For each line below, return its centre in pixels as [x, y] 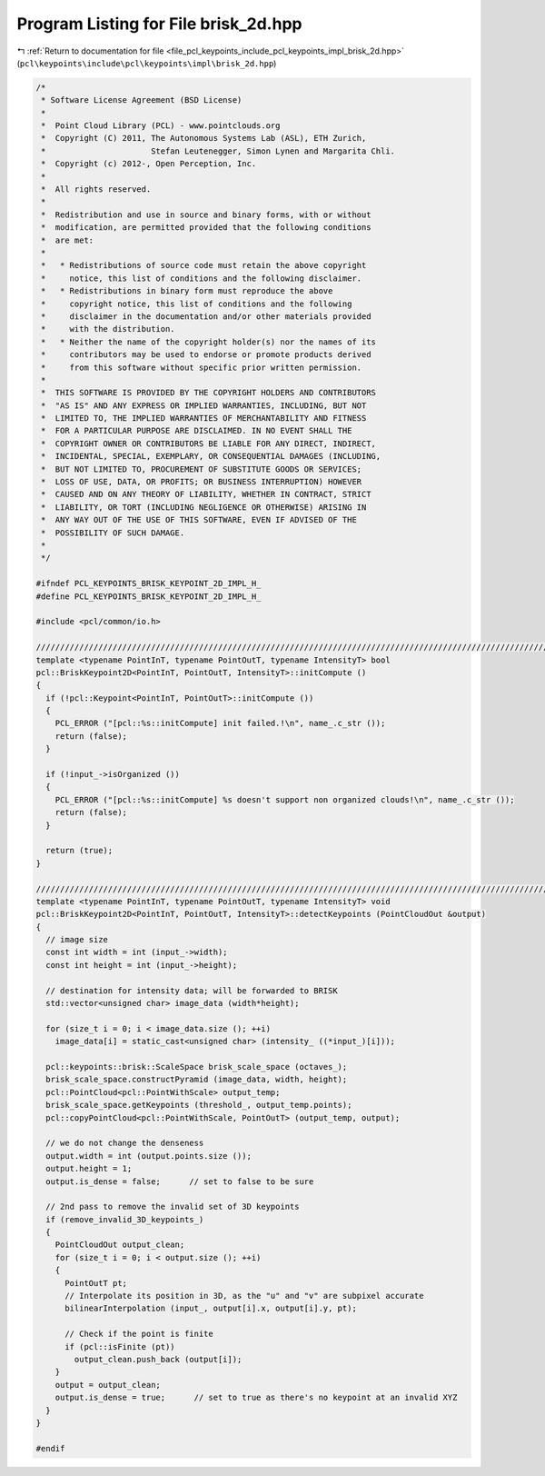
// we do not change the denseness [125, 1143]
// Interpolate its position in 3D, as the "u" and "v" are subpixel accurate [244, 1296]
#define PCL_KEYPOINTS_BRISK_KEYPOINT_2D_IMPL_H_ [149, 596]
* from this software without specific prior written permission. [202, 367]
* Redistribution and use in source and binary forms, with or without [206, 214]
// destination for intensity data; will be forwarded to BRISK [192, 990]
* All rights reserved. [96, 189]
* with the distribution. [109, 329]
